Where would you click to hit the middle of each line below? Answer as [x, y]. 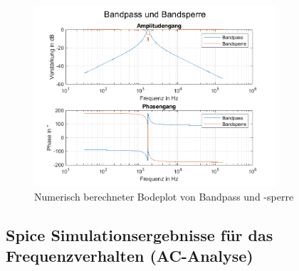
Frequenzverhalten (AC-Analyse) [130, 256]
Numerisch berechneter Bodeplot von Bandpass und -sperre [164, 196]
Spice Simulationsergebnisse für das [140, 234]
